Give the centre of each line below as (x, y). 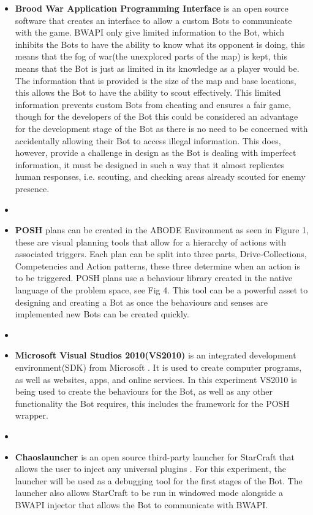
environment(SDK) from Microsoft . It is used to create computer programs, (158, 367)
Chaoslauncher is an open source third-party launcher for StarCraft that (155, 456)
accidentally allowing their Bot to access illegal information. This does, (148, 140)
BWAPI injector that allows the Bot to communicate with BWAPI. (141, 504)
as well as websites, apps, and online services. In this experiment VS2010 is (156, 379)
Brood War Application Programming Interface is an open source (152, 8)
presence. (32, 188)
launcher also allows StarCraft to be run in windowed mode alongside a (149, 493)
